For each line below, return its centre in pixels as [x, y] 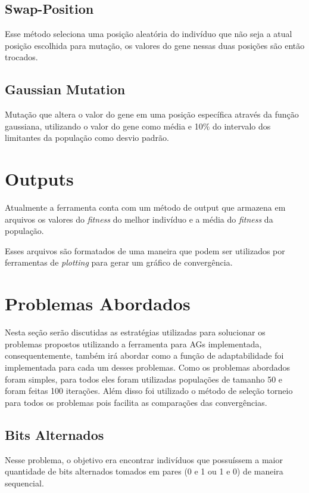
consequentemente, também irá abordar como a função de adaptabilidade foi [144, 355]
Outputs [39, 179]
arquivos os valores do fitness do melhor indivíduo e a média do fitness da [139, 219]
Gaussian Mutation [65, 89]
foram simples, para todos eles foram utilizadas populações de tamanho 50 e [144, 379]
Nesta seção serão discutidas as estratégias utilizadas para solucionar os [135, 332]
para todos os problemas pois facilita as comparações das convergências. [136, 402]
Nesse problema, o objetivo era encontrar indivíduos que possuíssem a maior [144, 459]
